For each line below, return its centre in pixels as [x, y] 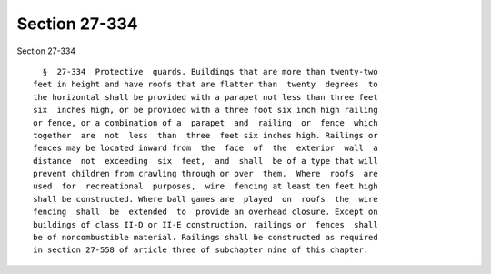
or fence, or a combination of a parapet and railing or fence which [205, 122]
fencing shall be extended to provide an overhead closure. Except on [205, 212]
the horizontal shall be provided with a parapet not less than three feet [205, 97]
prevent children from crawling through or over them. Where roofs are [205, 174]
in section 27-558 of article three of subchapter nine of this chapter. [201, 250]
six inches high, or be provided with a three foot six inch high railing [205, 110]
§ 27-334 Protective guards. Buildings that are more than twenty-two [210, 71]
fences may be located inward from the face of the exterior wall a [205, 148]
